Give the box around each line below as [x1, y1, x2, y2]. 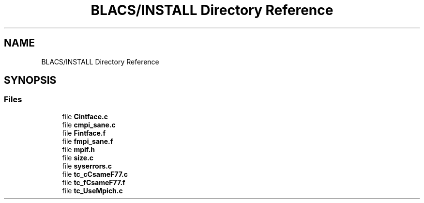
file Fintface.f [62, 128, 106, 137]
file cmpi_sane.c [62, 120, 116, 129]
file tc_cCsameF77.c [62, 170, 128, 178]
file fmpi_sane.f [62, 137, 113, 145]
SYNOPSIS [4, 74, 57, 87]
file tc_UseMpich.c [62, 186, 123, 195]
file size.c [62, 153, 94, 162]
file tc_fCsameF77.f [62, 178, 125, 187]
